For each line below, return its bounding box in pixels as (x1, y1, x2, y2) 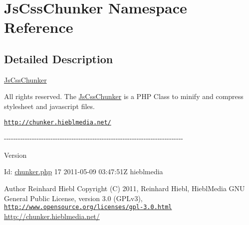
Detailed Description (4, 51, 113, 66)
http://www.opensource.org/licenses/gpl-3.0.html (4, 204, 172, 211)
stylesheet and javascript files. (4, 101, 95, 111)
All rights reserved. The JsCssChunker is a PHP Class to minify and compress (4, 91, 244, 102)
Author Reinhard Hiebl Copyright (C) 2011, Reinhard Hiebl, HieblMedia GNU (4, 183, 245, 193)
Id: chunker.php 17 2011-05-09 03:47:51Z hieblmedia (4, 166, 163, 177)
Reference (4, 17, 73, 37)
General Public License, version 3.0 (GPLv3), (4, 193, 143, 203)
